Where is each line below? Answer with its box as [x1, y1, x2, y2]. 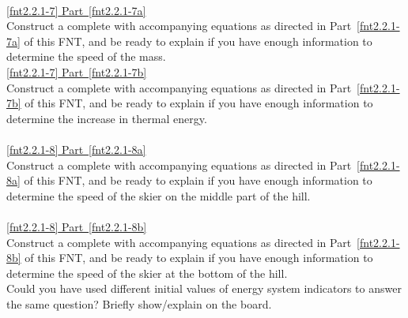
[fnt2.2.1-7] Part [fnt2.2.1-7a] [6, 2, 146, 18]
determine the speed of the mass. [6, 48, 166, 65]
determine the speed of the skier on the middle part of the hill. [6, 187, 311, 204]
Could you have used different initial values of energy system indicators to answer [6, 280, 402, 297]
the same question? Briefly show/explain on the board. [6, 295, 272, 312]
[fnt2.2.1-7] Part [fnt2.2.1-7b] [6, 63, 147, 80]
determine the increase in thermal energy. [6, 110, 207, 126]
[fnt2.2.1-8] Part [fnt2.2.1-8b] [6, 218, 147, 234]
